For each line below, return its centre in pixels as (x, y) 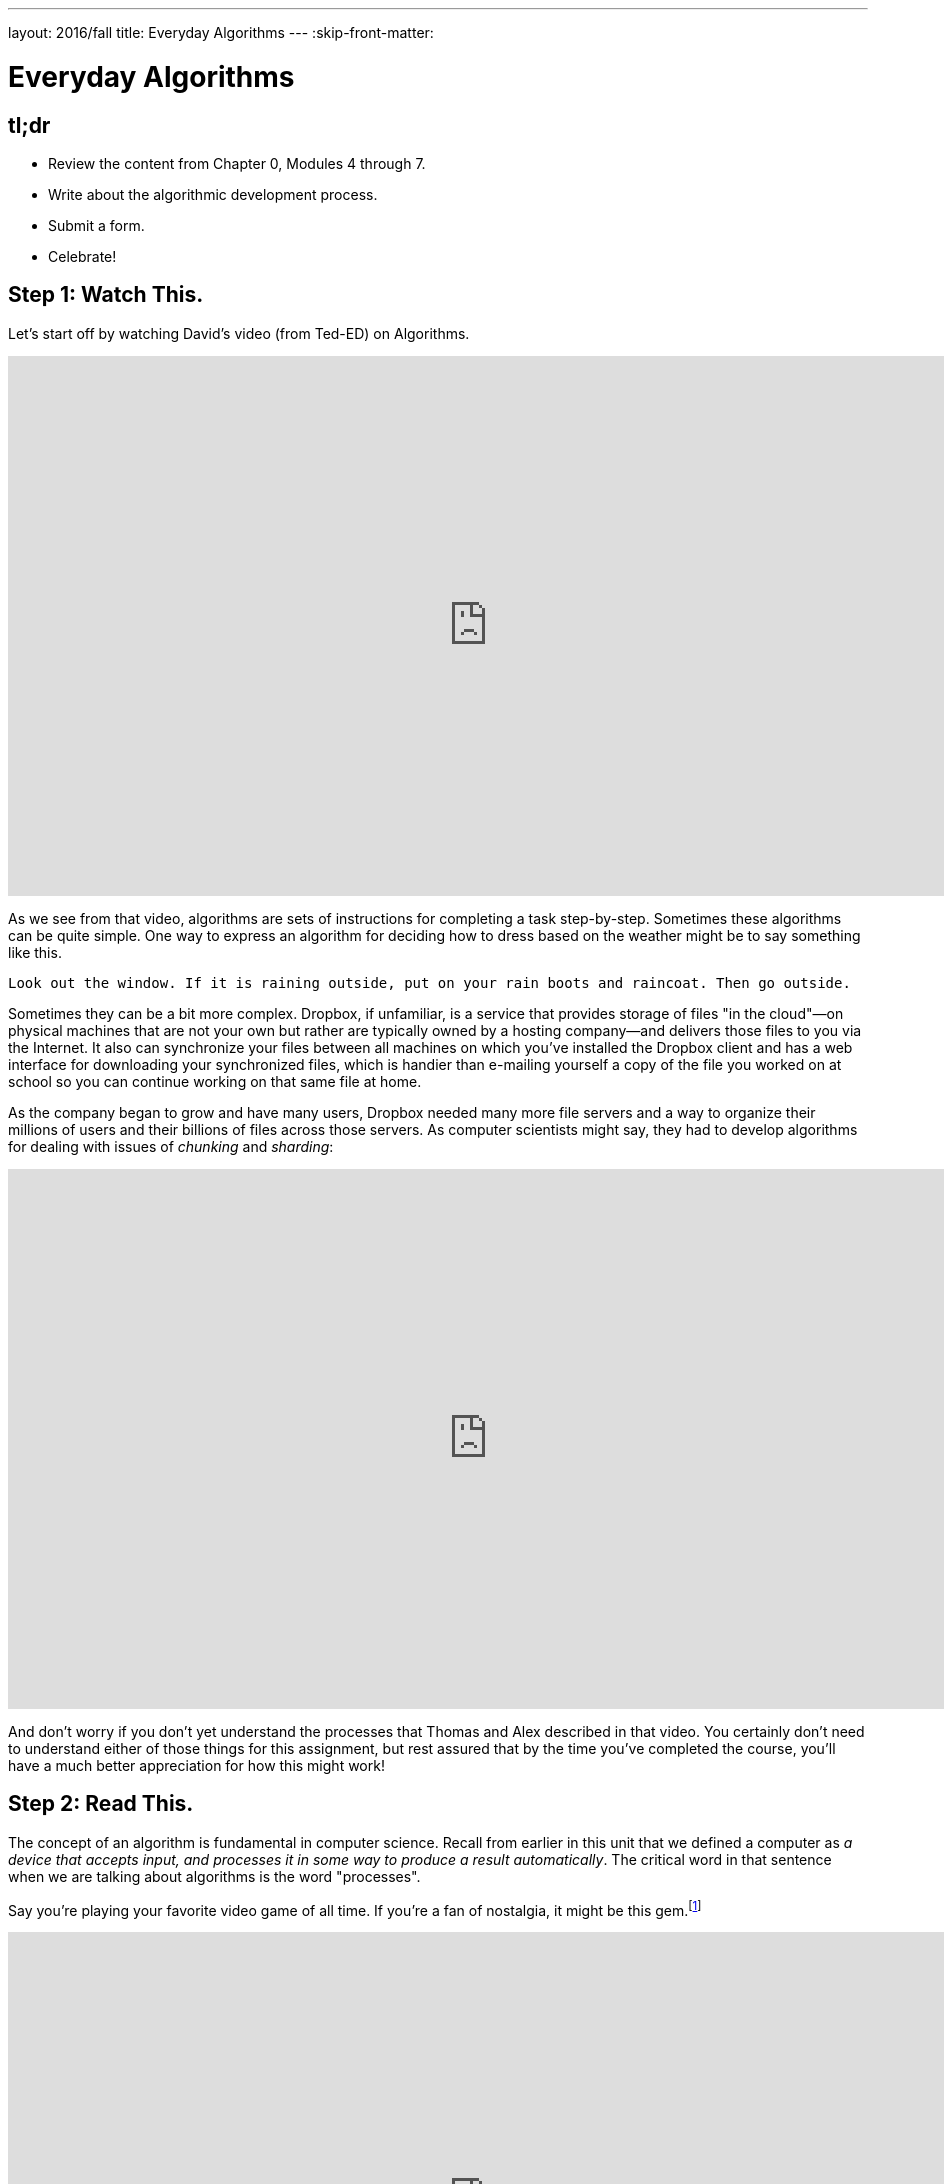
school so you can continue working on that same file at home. (215, 1081)
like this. (35, 952)
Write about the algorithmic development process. (213, 194)
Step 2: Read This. (101, 1804)
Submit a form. (96, 225)
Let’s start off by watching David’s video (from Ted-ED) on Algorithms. (239, 333)
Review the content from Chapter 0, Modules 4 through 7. (237, 163)
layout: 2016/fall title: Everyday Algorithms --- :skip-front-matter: (221, 32)
